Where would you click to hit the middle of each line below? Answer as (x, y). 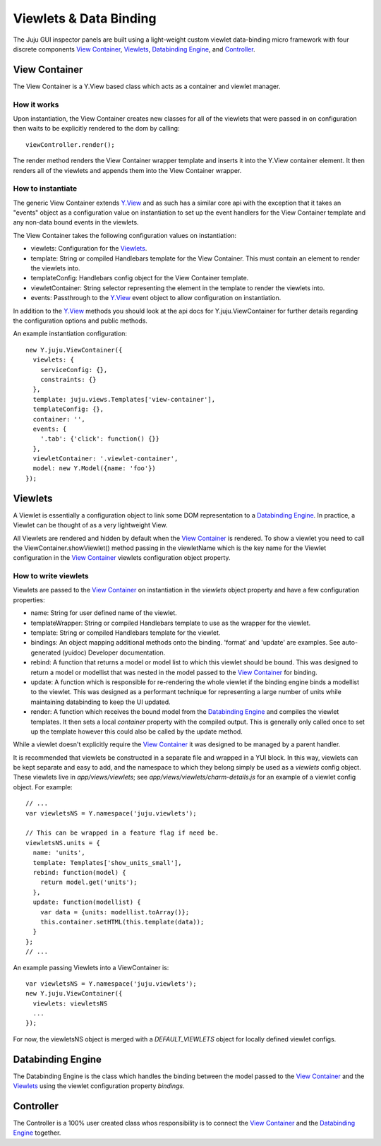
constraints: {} (68, 379)
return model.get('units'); (89, 882)
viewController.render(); (71, 144)
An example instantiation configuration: (70, 334)
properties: (29, 599)
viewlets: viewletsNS (70, 1003)
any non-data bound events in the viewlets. (76, 222)
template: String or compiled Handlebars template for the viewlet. (126, 633)
